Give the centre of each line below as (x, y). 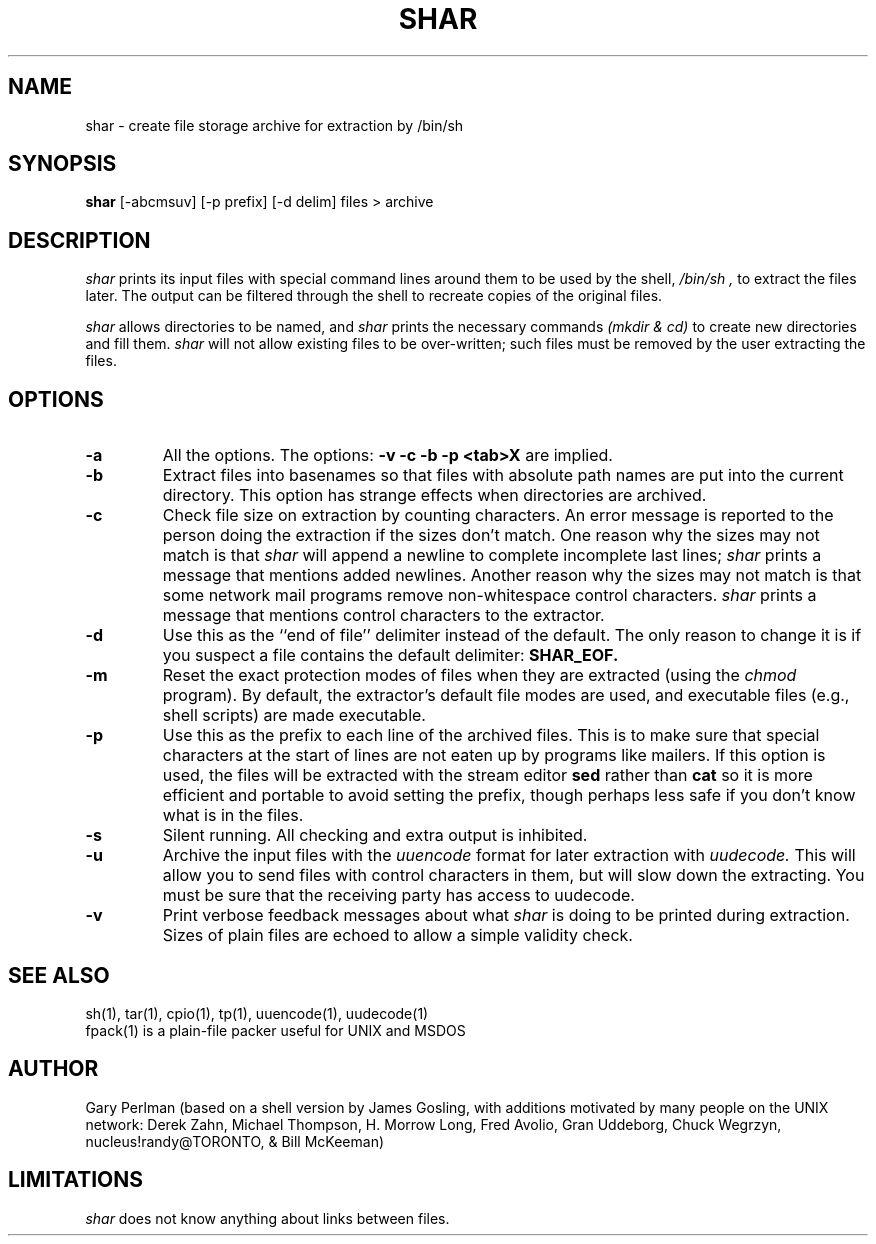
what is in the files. (233, 815)
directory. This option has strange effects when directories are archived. (434, 495)
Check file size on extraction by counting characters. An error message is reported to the (498, 515)
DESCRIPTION (79, 240)
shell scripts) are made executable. (294, 715)
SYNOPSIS (62, 164)
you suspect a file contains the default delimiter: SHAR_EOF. (390, 655)
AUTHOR (53, 1069)
